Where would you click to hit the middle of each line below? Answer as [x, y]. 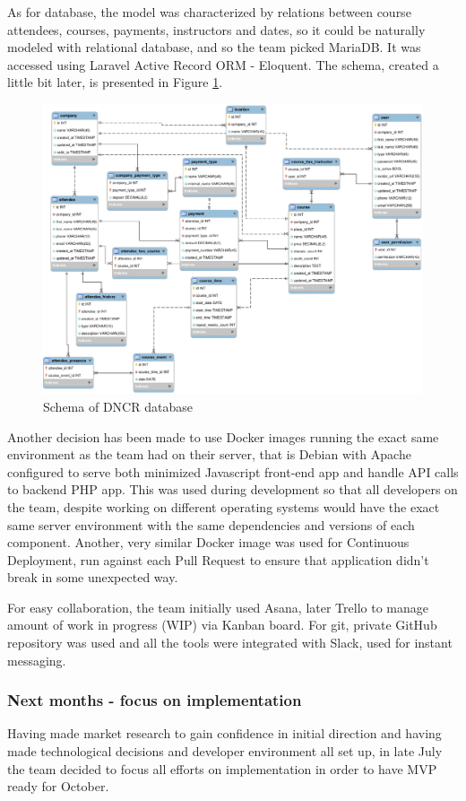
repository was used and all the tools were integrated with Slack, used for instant [230, 643]
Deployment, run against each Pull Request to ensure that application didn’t [218, 559]
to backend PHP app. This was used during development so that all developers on [233, 489]
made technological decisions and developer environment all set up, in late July [225, 751]
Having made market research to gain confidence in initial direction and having [224, 733]
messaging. [37, 660]
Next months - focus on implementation [155, 700]
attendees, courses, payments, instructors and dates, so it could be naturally [216, 29]
